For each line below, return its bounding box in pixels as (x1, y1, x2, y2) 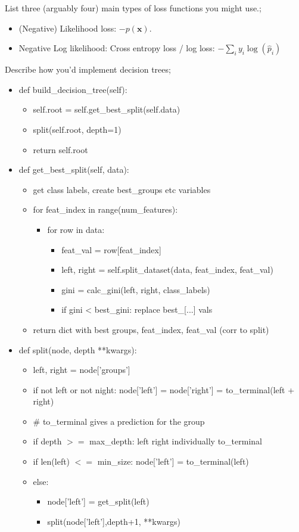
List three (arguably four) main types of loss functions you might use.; (5, 2, 261, 14)
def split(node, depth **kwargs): (18, 343, 137, 356)
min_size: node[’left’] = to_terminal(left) (97, 455, 249, 468)
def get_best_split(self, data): (18, 163, 129, 176)
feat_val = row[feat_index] (61, 243, 161, 256)
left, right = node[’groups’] (33, 363, 130, 376)
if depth (33, 435, 62, 447)
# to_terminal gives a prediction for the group (33, 415, 205, 427)
